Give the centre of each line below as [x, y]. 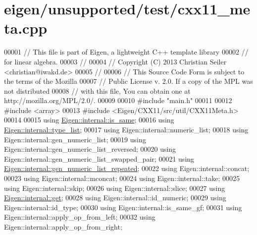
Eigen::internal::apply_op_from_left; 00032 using [80, 217]
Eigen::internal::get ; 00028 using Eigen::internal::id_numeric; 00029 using [115, 198]
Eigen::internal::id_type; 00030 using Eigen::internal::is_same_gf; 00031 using [123, 207]
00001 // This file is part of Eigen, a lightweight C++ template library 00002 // [126, 52]
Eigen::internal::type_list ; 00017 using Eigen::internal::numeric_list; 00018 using [126, 130]
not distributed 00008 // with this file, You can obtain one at [97, 90]
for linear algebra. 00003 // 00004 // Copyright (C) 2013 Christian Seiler [115, 61]
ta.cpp [26, 28]
